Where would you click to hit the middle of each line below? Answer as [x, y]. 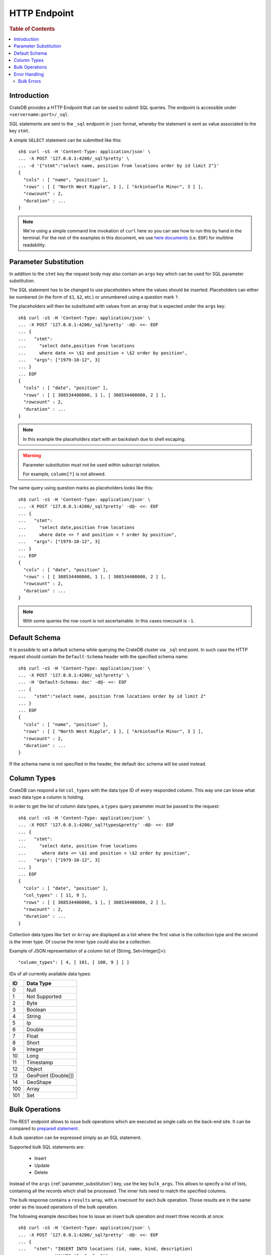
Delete [41, 1172]
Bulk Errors [30, 81]
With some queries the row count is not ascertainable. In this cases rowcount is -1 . [109, 621]
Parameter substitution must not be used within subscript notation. [92, 465]
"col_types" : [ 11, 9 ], [55, 895]
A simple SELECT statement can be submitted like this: [65, 140]
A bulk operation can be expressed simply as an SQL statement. [76, 1138]
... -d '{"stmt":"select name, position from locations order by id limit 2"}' [119, 165]
